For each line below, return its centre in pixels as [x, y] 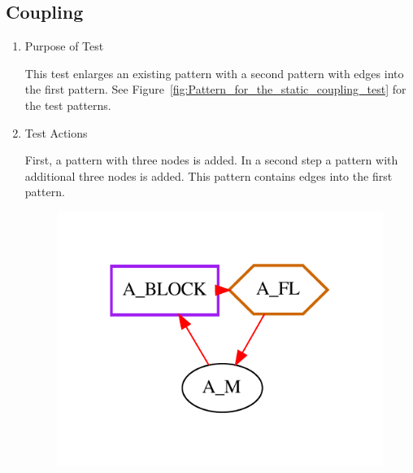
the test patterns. [68, 105]
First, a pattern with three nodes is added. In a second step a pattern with [211, 160]
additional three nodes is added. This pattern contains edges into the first [209, 175]
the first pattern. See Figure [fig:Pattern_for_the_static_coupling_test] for [215, 89]
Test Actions [56, 132]
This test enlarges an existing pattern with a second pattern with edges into [214, 73]
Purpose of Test [64, 46]
